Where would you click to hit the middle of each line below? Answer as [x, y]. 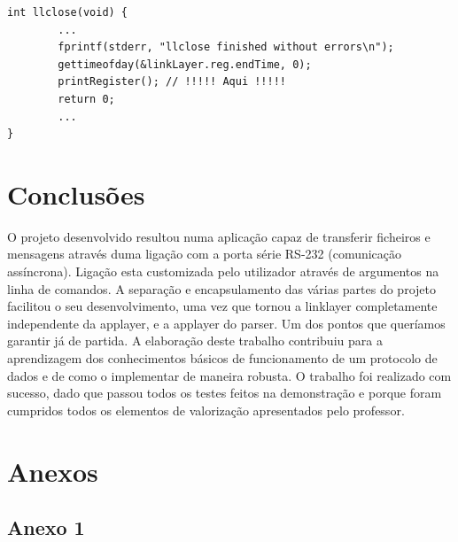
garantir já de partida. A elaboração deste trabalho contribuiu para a [195, 341]
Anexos [53, 471]
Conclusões [76, 194]
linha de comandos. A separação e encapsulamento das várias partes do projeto [221, 288]
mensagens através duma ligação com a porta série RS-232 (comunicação [205, 254]
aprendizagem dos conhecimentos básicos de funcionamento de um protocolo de [222, 358]
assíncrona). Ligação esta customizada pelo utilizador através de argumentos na [223, 271]
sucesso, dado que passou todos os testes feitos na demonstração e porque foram [225, 393]
